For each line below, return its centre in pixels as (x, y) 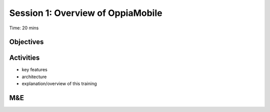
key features (34, 70)
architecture (34, 77)
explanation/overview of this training (59, 84)
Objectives (26, 42)
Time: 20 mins (24, 28)
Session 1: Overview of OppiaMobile (86, 13)
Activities (24, 58)
